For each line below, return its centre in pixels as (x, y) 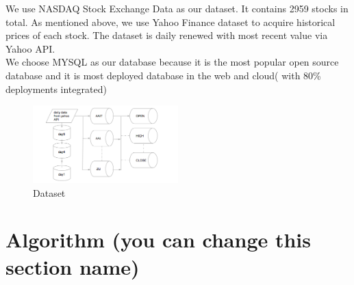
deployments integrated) (56, 89)
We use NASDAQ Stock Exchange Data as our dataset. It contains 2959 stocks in (177, 8)
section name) (73, 266)
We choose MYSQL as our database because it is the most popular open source (172, 62)
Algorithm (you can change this (159, 240)
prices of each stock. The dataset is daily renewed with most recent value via (167, 35)
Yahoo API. (30, 48)
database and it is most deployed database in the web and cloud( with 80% (163, 75)
